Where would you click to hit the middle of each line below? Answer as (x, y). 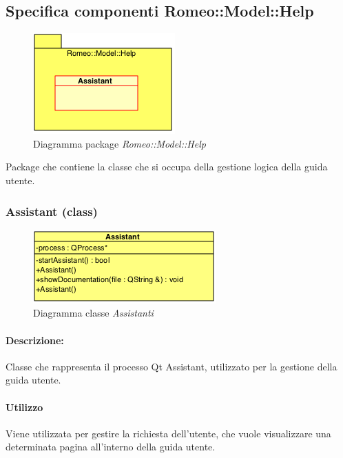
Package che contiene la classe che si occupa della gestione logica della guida (167, 167)
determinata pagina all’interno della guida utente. (111, 447)
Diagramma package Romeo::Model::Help (119, 143)
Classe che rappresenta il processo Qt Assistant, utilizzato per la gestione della (171, 366)
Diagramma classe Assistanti (93, 313)
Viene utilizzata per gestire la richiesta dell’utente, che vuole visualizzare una (168, 433)
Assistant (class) (52, 211)
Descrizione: (35, 340)
